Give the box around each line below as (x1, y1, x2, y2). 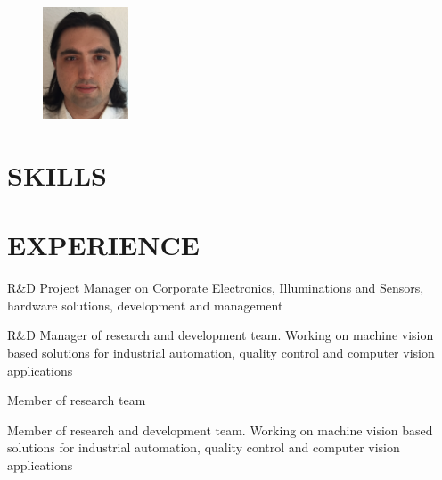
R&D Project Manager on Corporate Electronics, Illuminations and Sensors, (7, 278, 424, 297)
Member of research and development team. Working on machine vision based (7, 420, 433, 439)
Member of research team (7, 391, 146, 410)
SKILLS (7, 156, 107, 193)
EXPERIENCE (7, 227, 200, 263)
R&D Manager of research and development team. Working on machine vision (7, 326, 434, 344)
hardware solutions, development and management (7, 295, 283, 314)
